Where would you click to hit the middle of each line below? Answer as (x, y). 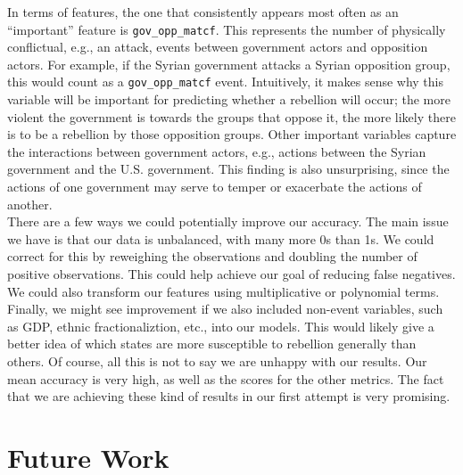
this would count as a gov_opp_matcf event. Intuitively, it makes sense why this (226, 82)
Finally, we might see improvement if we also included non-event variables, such (225, 309)
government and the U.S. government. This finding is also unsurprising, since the (228, 169)
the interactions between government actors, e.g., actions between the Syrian (217, 151)
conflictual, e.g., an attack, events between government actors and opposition (218, 47)
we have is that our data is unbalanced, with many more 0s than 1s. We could (221, 238)
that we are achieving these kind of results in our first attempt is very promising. (229, 396)
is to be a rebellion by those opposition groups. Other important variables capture (232, 134)
